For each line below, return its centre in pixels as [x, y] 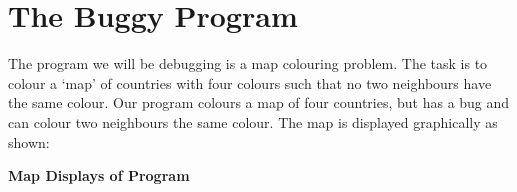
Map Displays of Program [99, 175]
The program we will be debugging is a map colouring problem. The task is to [248, 63]
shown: [29, 141]
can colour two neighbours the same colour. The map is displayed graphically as [253, 121]
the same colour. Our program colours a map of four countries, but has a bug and [259, 102]
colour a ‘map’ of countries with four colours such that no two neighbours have [250, 82]
